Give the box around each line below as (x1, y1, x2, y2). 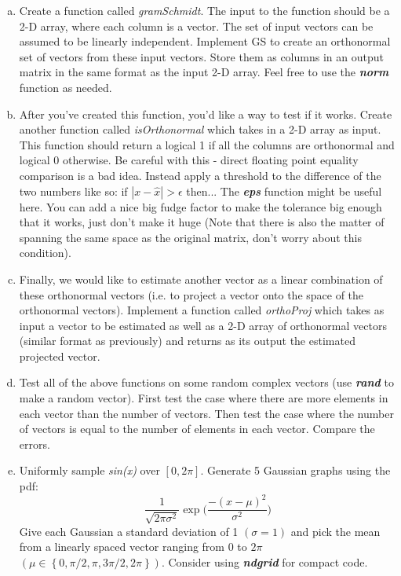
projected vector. (19, 347, 100, 364)
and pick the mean (290, 523, 381, 539)
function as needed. (19, 79, 112, 95)
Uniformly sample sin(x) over (19, 462, 160, 479)
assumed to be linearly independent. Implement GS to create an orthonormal (19, 33, 391, 50)
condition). (19, 244, 71, 261)
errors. (19, 435, 50, 452)
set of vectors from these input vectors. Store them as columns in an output (19, 48, 384, 64)
